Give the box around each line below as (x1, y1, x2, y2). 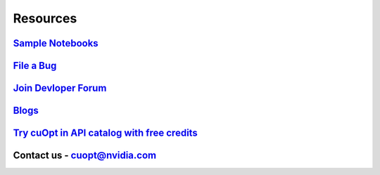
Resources (13, 11, 77, 26)
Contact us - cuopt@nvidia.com (13, 150, 157, 162)
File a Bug (13, 60, 57, 72)
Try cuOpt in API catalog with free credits (13, 127, 198, 139)
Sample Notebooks (13, 37, 99, 49)
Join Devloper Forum (13, 82, 107, 94)
